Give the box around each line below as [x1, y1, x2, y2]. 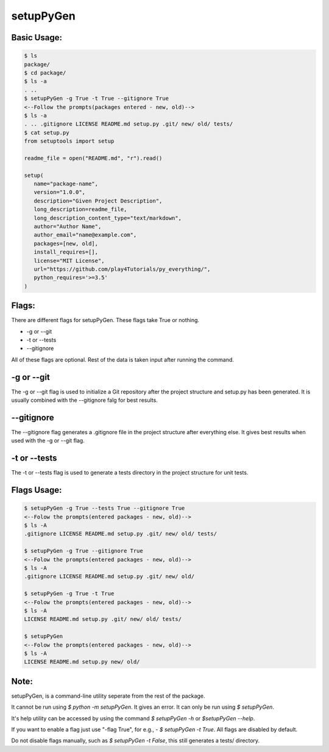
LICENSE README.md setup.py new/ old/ [24, 659, 140, 665]
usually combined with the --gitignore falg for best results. [11, 396, 158, 404]
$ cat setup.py [24, 129, 69, 136]
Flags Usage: [11, 485, 62, 495]
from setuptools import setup [24, 138, 115, 145]
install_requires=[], [34, 249, 99, 256]
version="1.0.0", [34, 189, 85, 196]
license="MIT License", [34, 257, 105, 264]
